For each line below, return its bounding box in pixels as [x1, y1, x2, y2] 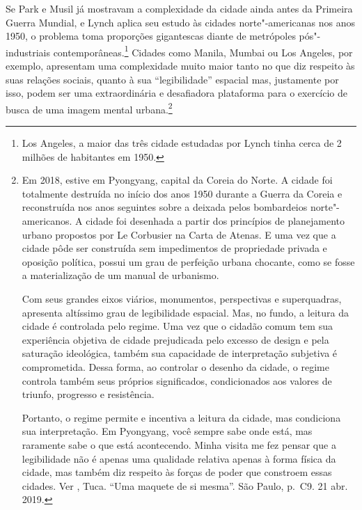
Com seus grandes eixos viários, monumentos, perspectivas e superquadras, [22, 292, 342, 305]
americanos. [22, 214, 72, 228]
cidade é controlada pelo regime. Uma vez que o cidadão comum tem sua [22, 319, 333, 333]
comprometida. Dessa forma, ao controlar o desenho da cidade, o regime [22, 359, 329, 374]
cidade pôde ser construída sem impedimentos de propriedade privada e [22, 241, 327, 255]
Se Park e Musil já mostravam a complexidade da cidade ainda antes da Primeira [6, 1, 353, 15]
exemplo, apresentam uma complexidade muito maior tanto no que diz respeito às [6, 58, 355, 73]
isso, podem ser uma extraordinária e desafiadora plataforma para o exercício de [6, 86, 348, 100]
